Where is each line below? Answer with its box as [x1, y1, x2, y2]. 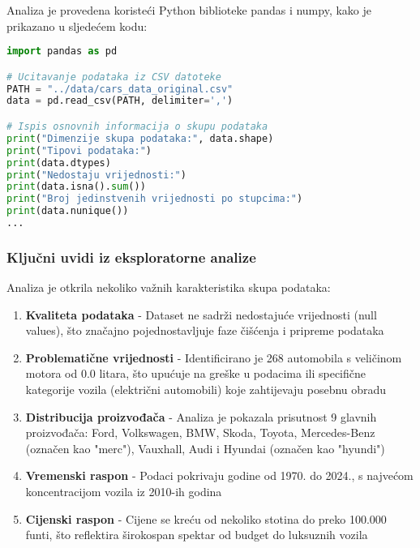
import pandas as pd [6, 45, 118, 58]
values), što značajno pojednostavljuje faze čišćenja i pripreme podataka [25, 322, 384, 339]
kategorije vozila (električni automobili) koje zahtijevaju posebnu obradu [25, 381, 387, 398]
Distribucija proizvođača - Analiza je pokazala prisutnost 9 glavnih [25, 408, 377, 425]
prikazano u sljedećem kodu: [6, 17, 148, 34]
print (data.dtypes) [6, 156, 111, 169]
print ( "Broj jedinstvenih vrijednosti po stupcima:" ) [6, 193, 303, 205]
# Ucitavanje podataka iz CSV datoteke [6, 71, 221, 83]
